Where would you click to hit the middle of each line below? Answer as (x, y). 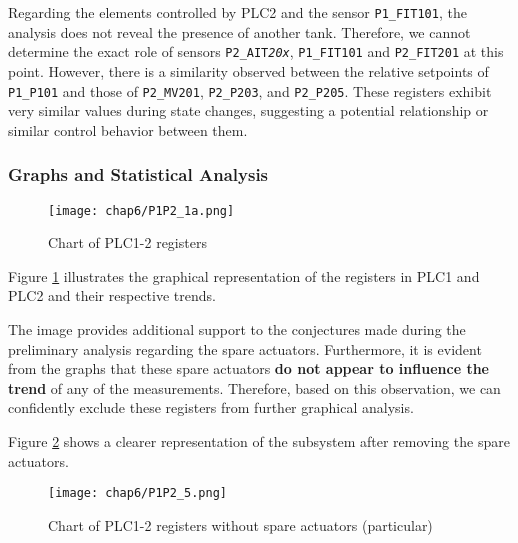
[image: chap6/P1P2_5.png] (137, 493)
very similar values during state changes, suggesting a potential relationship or (248, 110)
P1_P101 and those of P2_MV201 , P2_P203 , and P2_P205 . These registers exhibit (250, 90)
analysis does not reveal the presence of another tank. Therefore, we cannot (239, 31)
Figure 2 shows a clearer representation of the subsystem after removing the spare (259, 440)
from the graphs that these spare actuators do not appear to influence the (248, 368)
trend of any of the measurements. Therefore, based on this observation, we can (254, 387)
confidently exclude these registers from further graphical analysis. (211, 407)
